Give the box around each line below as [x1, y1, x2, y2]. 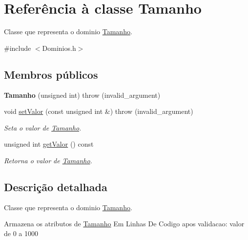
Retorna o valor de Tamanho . [4, 155, 92, 165]
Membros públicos [4, 66, 98, 82]
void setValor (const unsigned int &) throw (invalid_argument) [4, 106, 193, 116]
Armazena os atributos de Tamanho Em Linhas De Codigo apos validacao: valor [4, 218, 245, 229]
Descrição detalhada [4, 179, 107, 194]
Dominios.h [42, 43, 76, 53]
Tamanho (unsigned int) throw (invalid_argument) [4, 89, 161, 100]
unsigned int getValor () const [4, 139, 94, 149]
